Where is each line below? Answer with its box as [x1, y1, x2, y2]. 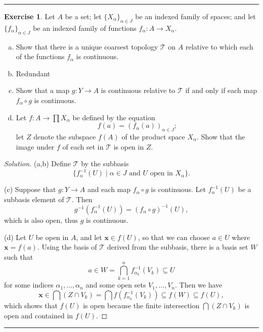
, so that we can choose [138, 231, 210, 242]
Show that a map [16, 85, 70, 96]
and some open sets [85, 279, 146, 290]
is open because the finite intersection [83, 300, 200, 311]
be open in [35, 231, 69, 242]
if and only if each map [185, 85, 257, 96]
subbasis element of [4, 194, 64, 204]
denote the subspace [33, 131, 96, 141]
